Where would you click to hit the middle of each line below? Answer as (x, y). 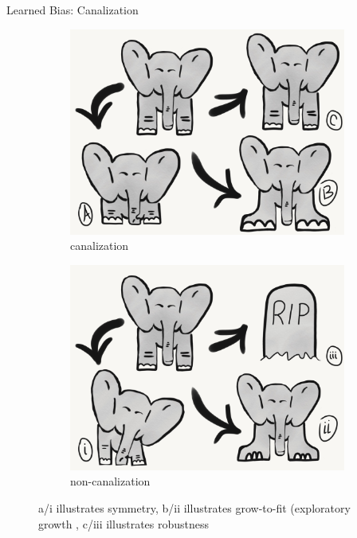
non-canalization (110, 481)
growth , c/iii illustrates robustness (124, 523)
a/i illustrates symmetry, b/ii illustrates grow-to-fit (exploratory (194, 507)
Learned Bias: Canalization (73, 10)
